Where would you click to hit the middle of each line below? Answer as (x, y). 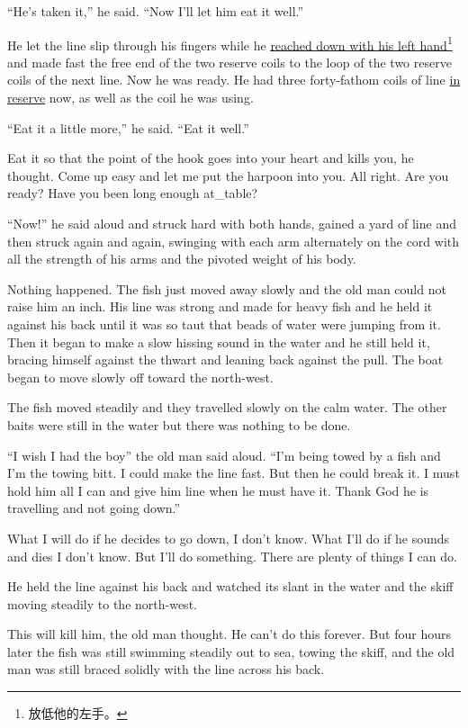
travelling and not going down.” (94, 508)
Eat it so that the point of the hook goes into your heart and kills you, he (211, 158)
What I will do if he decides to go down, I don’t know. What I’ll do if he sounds (229, 538)
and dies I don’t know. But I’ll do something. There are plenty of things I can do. (232, 556)
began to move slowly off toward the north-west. (140, 377)
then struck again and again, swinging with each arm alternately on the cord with (234, 241)
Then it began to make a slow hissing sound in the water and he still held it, (219, 342)
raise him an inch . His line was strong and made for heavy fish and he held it (220, 306)
